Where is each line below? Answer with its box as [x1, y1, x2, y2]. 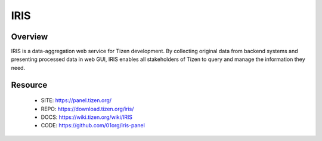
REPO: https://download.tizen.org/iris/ [41, 105, 134, 112]
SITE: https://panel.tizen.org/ [41, 97, 112, 104]
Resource [11, 79, 48, 90]
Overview [11, 32, 48, 42]
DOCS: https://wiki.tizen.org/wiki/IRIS [41, 114, 132, 121]
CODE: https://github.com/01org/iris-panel [41, 122, 145, 129]
